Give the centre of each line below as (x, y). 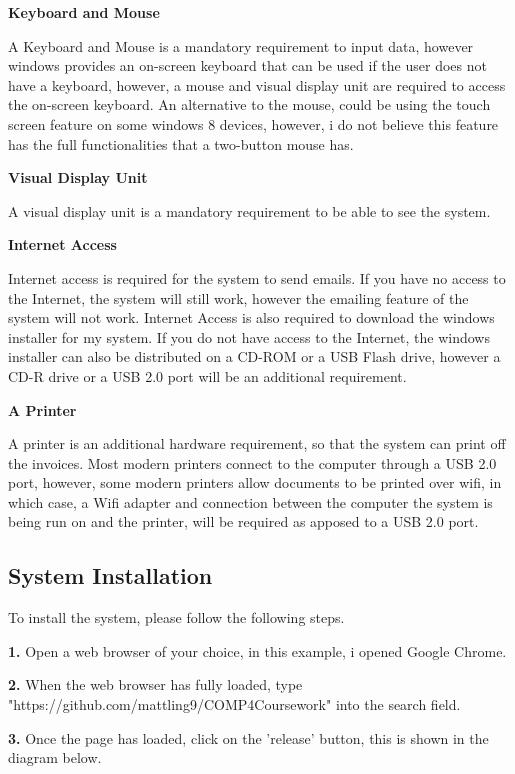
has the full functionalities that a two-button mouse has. (181, 143)
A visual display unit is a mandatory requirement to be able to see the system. (249, 210)
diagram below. (55, 757)
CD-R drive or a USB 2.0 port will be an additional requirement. (207, 375)
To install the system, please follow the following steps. (176, 617)
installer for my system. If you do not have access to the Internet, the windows (249, 336)
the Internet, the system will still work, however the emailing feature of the (238, 297)
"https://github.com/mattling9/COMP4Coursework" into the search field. (234, 704)
